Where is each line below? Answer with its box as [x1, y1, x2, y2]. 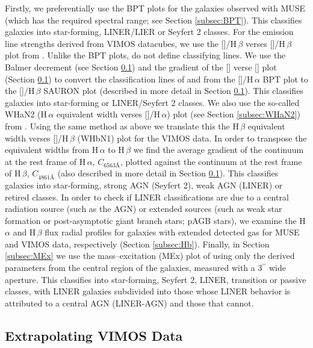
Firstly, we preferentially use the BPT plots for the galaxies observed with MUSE [5, 2, 306, 14]
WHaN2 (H [5, 108, 47, 120]
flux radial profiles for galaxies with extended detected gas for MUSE [45, 226, 300, 238]
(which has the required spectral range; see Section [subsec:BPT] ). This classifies [5, 13, 302, 26]
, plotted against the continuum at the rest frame [120, 155, 302, 167]
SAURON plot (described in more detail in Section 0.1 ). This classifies [43, 84, 303, 97]
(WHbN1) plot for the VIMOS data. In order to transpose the [77, 131, 307, 144]
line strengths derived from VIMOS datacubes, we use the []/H [5, 37, 237, 49]
